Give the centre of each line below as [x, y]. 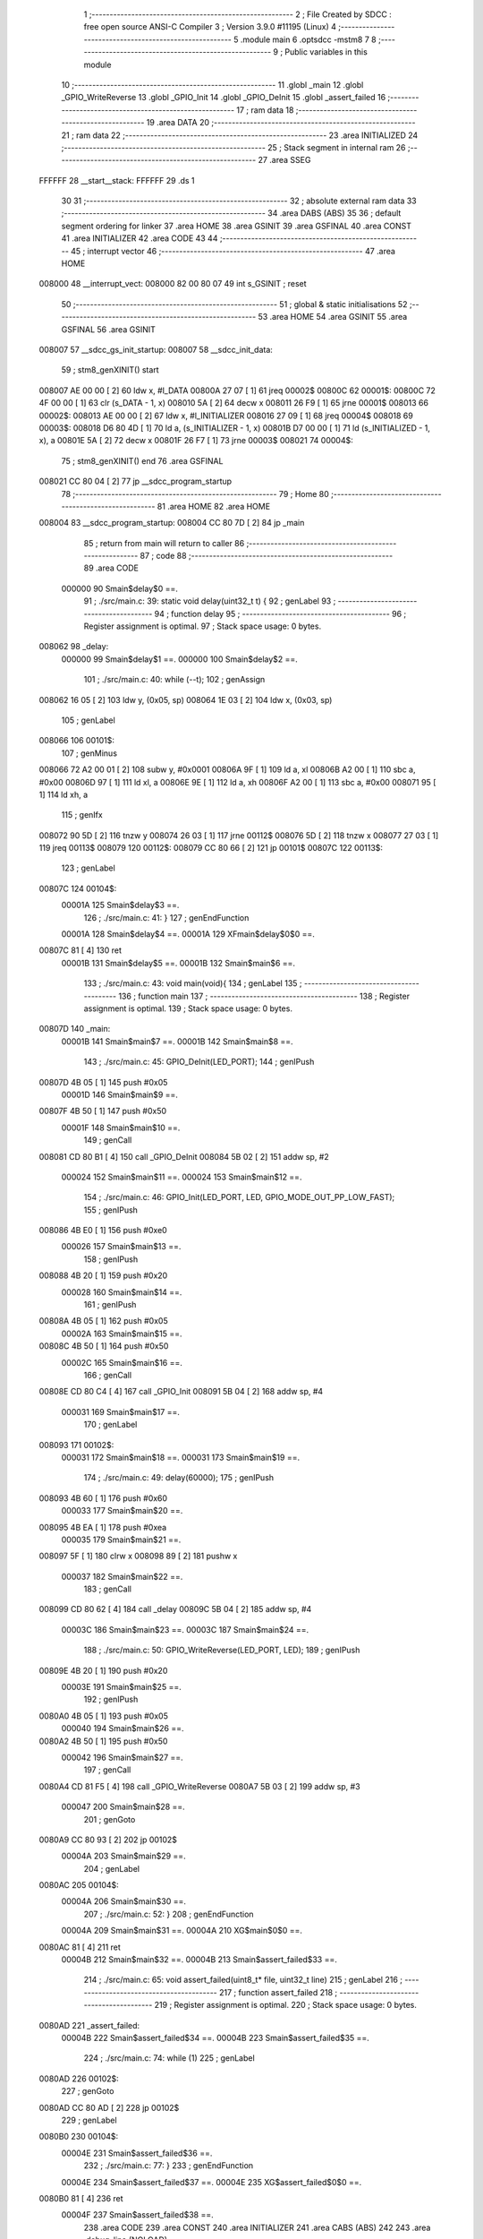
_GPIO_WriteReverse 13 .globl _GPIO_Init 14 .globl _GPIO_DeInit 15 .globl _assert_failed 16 [224, 98]
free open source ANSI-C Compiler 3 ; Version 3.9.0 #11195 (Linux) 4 [210, 27]
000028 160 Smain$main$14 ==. [122, 1292]
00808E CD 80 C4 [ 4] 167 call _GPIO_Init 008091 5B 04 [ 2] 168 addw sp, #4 [181, 1392]
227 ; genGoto [88, 2091]
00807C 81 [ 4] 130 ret [80, 950]
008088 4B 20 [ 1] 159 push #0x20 [103, 1275]
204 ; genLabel [112, 1868]
